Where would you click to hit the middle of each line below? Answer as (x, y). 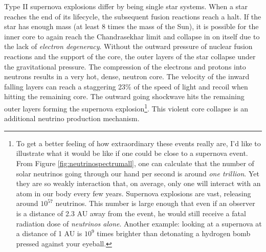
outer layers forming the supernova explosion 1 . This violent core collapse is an (126, 107)
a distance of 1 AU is (49, 233)
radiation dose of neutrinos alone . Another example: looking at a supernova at (139, 223)
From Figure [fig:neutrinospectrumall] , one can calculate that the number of (135, 163)
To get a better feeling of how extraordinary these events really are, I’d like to (138, 143)
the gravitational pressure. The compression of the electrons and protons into (125, 66)
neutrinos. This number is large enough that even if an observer (155, 203)
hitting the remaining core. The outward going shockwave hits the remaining (124, 96)
